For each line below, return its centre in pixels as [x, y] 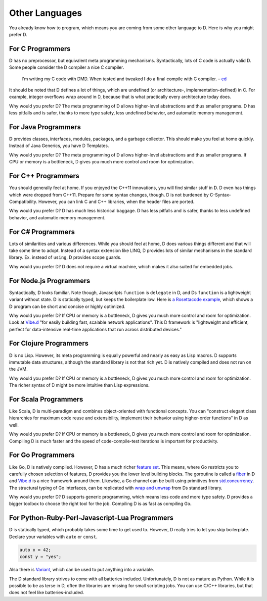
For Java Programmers [45, 127]
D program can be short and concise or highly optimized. [67, 306]
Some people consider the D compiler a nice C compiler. [67, 67]
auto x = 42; [35, 550]
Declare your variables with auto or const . [53, 537]
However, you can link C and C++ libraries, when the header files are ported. [116, 201]
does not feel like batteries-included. [46, 593]
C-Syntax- [221, 195]
